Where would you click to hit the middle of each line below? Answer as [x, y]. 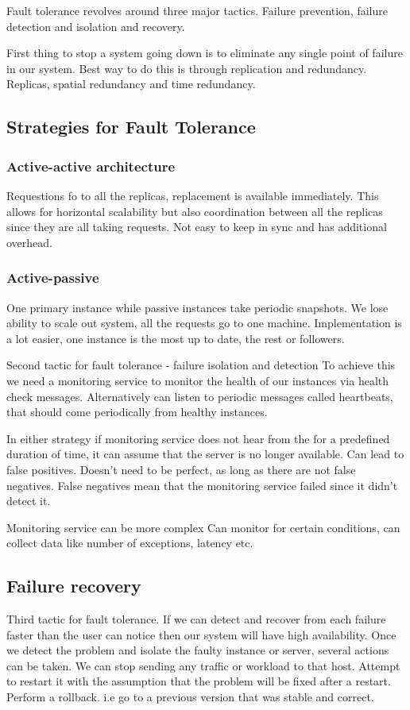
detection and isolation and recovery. [96, 26]
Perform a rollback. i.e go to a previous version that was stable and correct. [190, 697]
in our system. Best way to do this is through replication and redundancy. [187, 68]
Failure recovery [74, 586]
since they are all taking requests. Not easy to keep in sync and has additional [197, 227]
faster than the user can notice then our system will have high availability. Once [201, 634]
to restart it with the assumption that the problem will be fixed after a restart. [199, 681]
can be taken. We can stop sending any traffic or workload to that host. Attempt [203, 665]
